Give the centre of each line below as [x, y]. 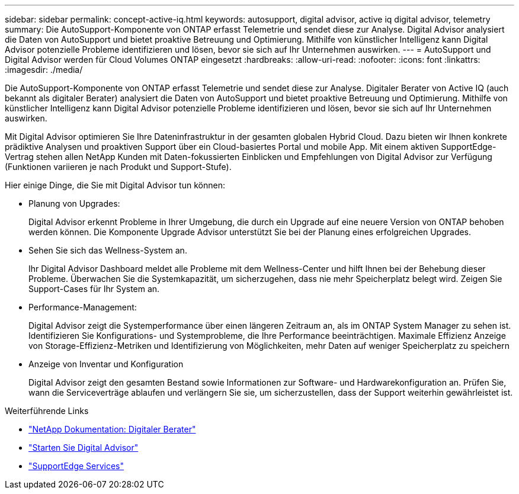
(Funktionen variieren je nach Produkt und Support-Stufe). [118, 167]
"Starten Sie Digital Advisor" [84, 448]
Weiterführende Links [47, 411]
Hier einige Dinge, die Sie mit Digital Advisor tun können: [115, 185]
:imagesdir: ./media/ [44, 70]
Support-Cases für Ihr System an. [94, 289]
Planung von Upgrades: [74, 203]
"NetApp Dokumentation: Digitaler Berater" [112, 429]
